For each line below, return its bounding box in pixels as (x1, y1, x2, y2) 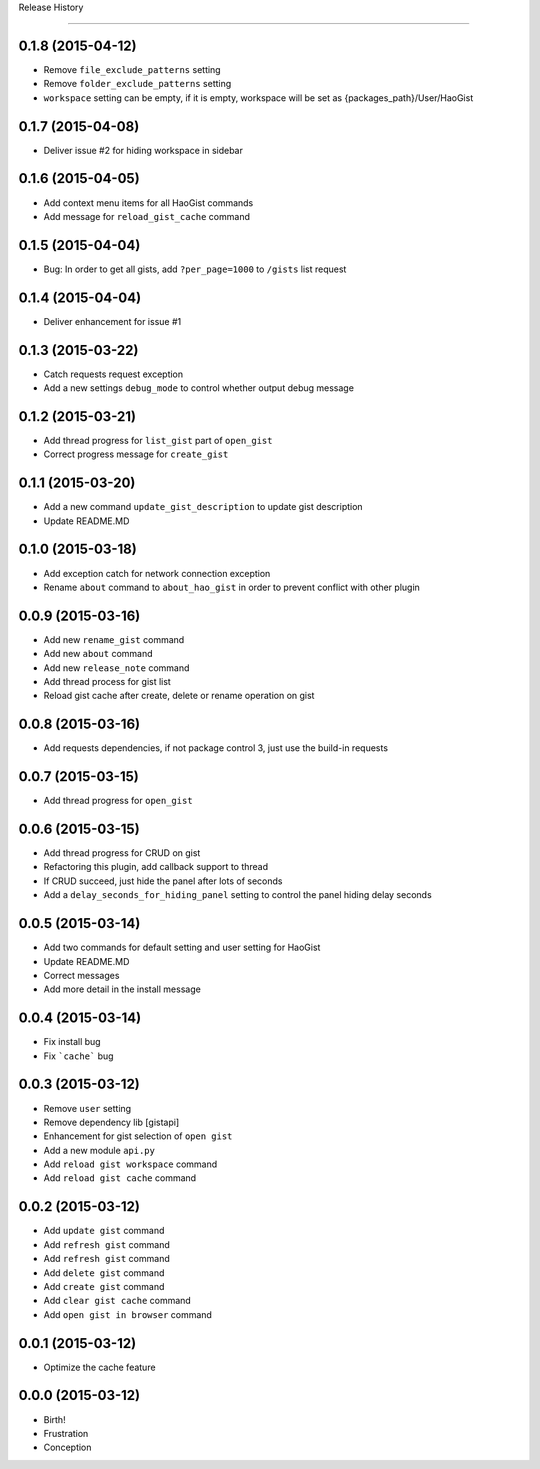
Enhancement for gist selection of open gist (43, 1130, 233, 1142)
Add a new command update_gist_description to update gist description (43, 501, 364, 513)
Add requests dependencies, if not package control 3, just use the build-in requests (43, 742, 389, 754)
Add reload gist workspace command (43, 1158, 218, 1170)
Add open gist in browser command (43, 1308, 212, 1320)
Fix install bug (43, 1036, 101, 1048)
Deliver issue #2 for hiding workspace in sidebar (43, 144, 244, 156)
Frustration (43, 1427, 89, 1439)
